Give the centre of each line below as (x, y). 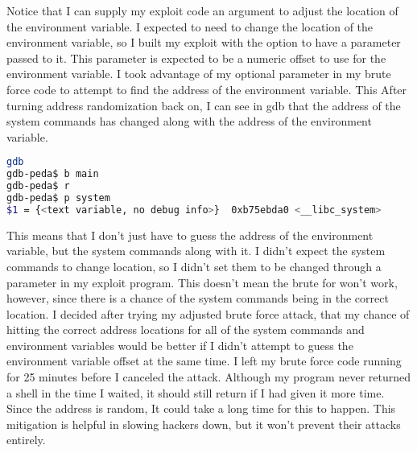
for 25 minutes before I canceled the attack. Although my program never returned (209, 377)
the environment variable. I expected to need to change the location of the (190, 26)
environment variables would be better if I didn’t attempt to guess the (180, 345)
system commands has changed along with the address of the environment (189, 121)
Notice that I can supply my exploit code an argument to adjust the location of (202, 10)
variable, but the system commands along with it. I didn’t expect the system (196, 251)
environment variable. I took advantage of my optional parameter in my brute (199, 74)
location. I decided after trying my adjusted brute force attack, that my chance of (208, 313)
